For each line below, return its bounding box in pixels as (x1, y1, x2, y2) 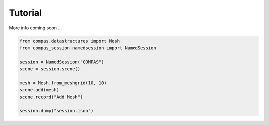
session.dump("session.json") (19, 108, 94, 114)
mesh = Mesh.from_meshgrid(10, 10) (19, 80, 107, 86)
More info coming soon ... (9, 25, 62, 31)
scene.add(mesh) (19, 87, 60, 93)
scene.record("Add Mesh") (19, 94, 83, 100)
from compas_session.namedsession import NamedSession (19, 45, 156, 51)
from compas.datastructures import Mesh (19, 38, 120, 44)
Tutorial (9, 7, 42, 18)
